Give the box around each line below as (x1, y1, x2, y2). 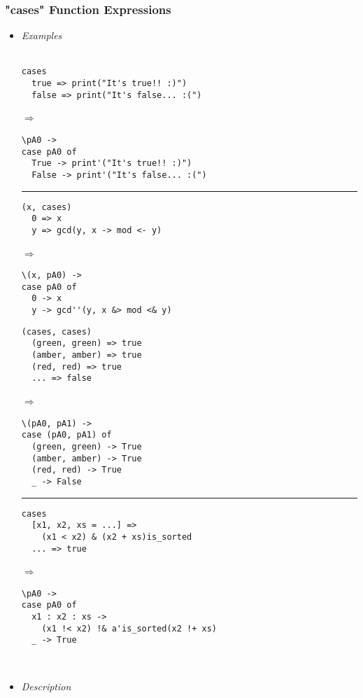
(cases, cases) (21, 326, 92, 337)
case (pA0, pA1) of (21, 430, 112, 440)
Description (21, 678, 71, 693)
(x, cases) (21, 202, 72, 212)
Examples (21, 28, 62, 43)
